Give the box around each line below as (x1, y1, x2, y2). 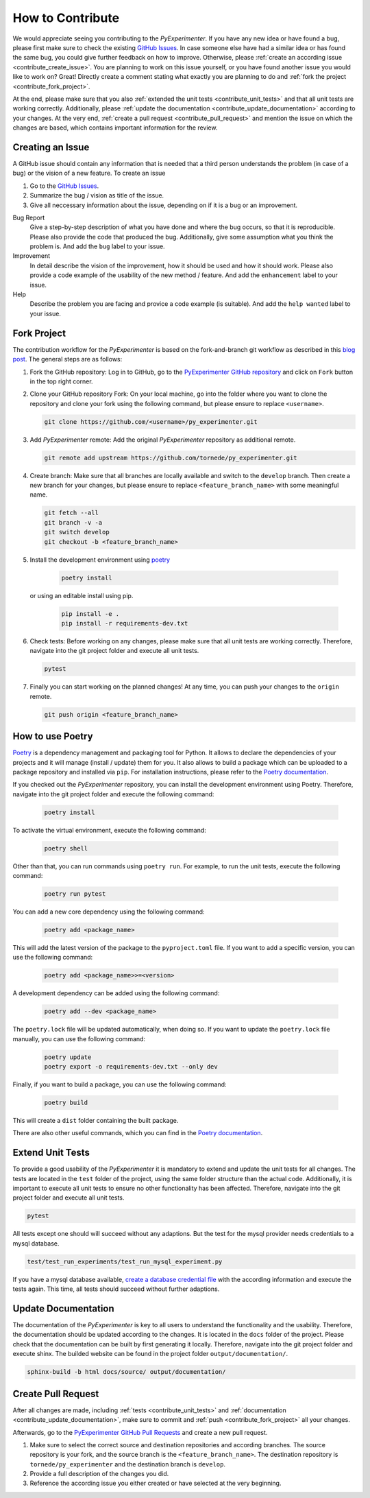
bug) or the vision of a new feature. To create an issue (12, 169, 166, 178)
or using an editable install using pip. (29, 591, 134, 599)
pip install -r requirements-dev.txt (61, 619, 188, 627)
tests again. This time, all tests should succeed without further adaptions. (12, 1285, 220, 1293)
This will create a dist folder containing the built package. (12, 1116, 179, 1124)
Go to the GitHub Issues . (29, 182, 99, 190)
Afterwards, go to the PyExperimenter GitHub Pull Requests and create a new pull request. (12, 1428, 268, 1436)
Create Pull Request (12, 1388, 99, 1399)
